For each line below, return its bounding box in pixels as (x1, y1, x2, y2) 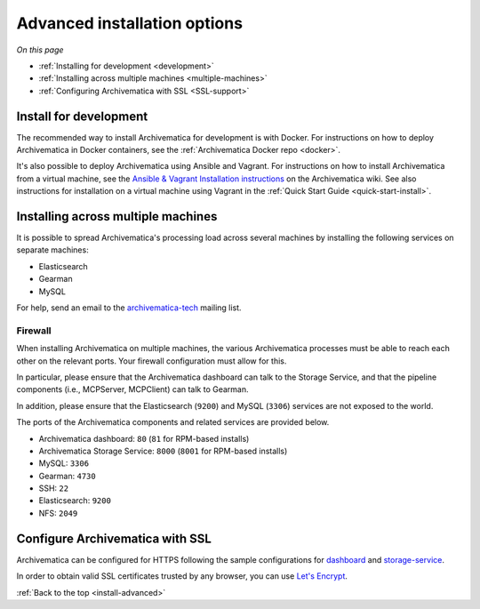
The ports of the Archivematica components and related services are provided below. (16, 417, 330, 428)
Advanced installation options (16, 13, 244, 33)
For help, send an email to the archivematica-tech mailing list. (16, 302, 242, 313)
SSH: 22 (38, 483, 69, 493)
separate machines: (16, 244, 89, 255)
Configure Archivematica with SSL (16, 531, 212, 546)
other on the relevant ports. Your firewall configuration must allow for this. (16, 356, 287, 366)
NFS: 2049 (38, 508, 78, 518)
